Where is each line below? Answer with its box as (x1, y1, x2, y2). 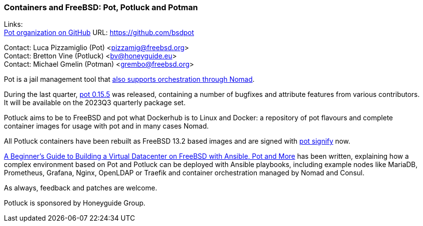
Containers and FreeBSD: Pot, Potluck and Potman (4, 2, 198, 12)
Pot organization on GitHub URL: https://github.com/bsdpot (4, 28, 194, 37)
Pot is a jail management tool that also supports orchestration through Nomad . (4, 75, 255, 84)
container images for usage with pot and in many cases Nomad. (4, 122, 209, 131)
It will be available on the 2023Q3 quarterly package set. (4, 98, 186, 107)
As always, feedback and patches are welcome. (4, 184, 157, 192)
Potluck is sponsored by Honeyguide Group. (4, 199, 146, 207)
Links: (4, 20, 23, 29)
